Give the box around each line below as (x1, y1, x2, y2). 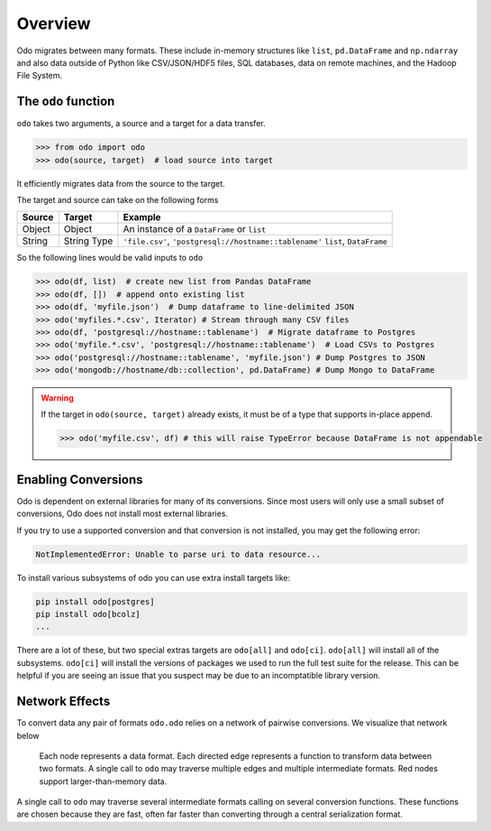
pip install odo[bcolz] (35, 609, 141, 620)
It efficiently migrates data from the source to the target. (16, 178, 225, 189)
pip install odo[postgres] (35, 596, 155, 606)
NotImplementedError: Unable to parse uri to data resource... (35, 549, 322, 559)
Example (123, 211, 161, 224)
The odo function (16, 94, 115, 109)
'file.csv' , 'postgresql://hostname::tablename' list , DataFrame (123, 235, 387, 247)
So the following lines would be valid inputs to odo (16, 253, 204, 263)
